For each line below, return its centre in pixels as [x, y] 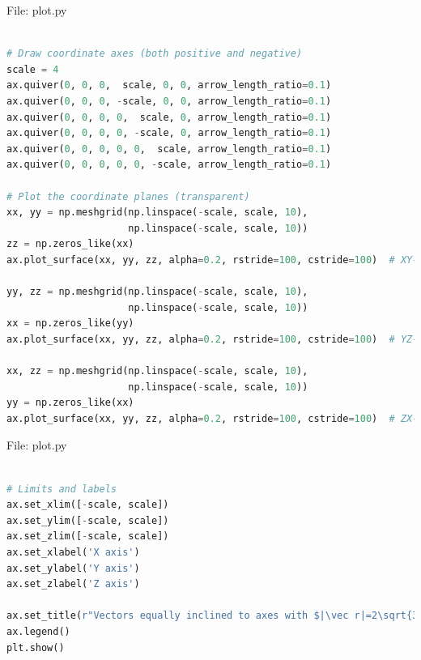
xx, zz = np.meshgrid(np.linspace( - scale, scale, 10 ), [157, 371]
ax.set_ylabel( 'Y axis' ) [73, 568]
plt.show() [36, 647]
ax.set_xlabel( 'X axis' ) [73, 552]
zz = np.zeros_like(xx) [70, 244]
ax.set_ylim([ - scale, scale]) [88, 520]
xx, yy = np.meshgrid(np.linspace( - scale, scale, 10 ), [157, 213]
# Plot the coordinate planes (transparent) [128, 196]
